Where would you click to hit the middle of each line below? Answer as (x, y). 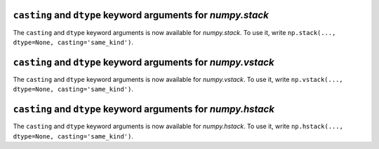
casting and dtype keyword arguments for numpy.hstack (144, 109)
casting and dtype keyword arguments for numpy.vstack (144, 62)
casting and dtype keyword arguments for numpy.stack (141, 15)
